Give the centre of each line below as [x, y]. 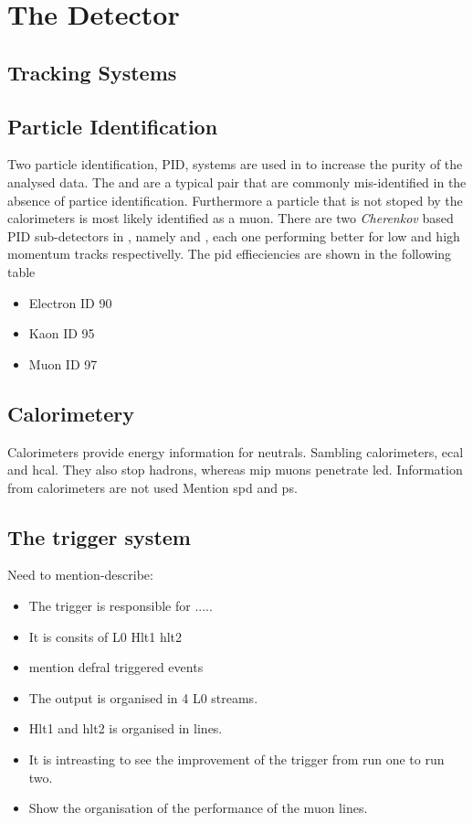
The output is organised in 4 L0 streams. [143, 697]
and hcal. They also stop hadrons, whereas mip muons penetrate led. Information [235, 470]
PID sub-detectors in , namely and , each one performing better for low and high [234, 235]
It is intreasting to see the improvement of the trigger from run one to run [236, 759]
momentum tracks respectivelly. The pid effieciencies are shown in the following [230, 254]
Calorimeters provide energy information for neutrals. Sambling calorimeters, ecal [236, 451]
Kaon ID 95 [62, 333]
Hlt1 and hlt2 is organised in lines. [126, 728]
